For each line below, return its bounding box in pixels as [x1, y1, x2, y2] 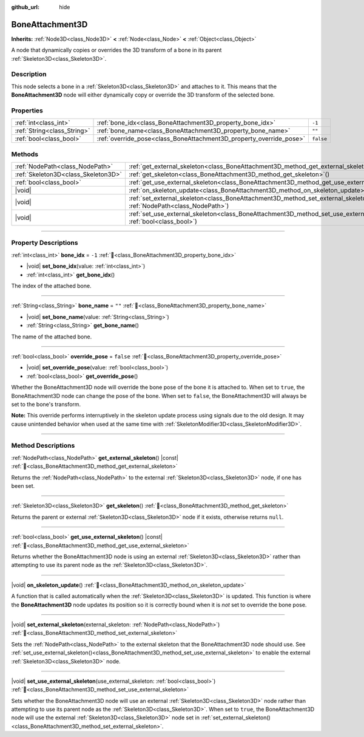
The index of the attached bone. [11, 283, 92, 290]
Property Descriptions [11, 239, 78, 247]
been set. [11, 482, 35, 490]
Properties [11, 106, 44, 115]
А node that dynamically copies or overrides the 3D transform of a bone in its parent [11, 46, 222, 54]
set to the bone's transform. [11, 400, 81, 408]
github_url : [11, 4, 39, 10]
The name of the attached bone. [11, 333, 92, 340]
